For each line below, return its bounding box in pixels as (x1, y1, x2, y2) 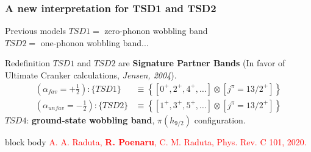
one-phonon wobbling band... (40, 36, 149, 49)
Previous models (5, 24, 66, 37)
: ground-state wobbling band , (26, 113, 155, 126)
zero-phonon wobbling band (104, 24, 208, 37)
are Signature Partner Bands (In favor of (118, 57, 285, 69)
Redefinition (5, 57, 51, 69)
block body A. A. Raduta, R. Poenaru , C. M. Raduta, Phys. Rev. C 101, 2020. (5, 135, 307, 148)
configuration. (194, 113, 246, 126)
